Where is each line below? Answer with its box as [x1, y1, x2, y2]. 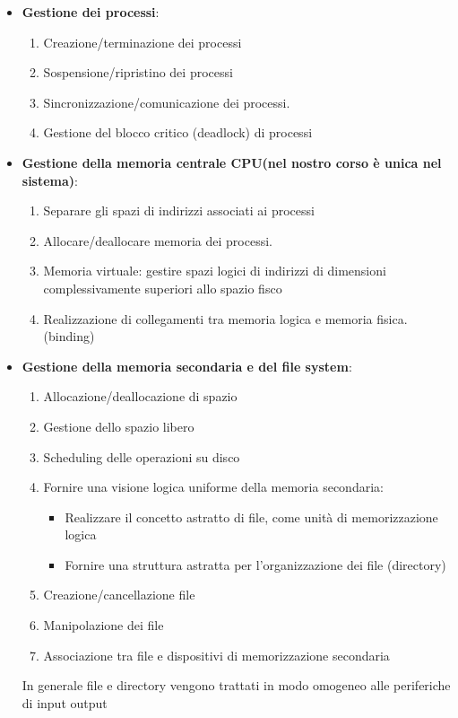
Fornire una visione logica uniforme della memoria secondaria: [43, 477, 384, 496]
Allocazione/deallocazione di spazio [43, 387, 238, 406]
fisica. [376, 309, 408, 328]
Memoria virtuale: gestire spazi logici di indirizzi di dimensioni [43, 261, 386, 280]
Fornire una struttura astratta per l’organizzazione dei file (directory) [65, 555, 446, 574]
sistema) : [22, 171, 79, 189]
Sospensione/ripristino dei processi [43, 63, 233, 82]
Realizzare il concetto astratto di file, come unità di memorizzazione [65, 507, 438, 526]
